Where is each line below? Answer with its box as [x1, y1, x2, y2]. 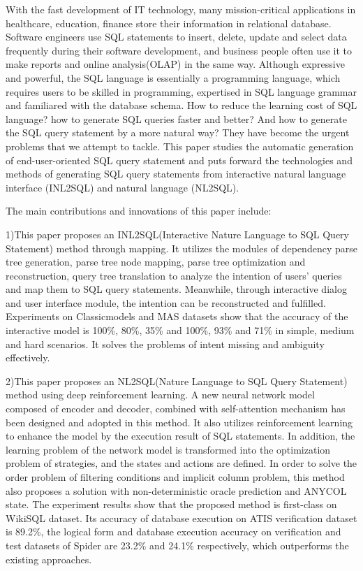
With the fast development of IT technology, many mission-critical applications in [6, 2, 356, 16]
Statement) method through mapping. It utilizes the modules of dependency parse [6, 240, 357, 255]
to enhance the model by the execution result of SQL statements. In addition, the [6, 428, 355, 443]
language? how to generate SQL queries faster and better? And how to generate [6, 111, 347, 126]
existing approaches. [6, 551, 92, 566]
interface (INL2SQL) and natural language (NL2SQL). [6, 180, 239, 194]
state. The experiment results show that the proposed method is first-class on [6, 497, 337, 512]
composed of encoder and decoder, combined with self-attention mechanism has [6, 401, 346, 416]
